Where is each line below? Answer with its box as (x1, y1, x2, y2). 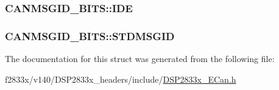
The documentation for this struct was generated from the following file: (5, 52, 275, 65)
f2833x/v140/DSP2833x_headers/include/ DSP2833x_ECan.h (5, 72, 236, 85)
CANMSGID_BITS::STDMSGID (5, 28, 175, 43)
